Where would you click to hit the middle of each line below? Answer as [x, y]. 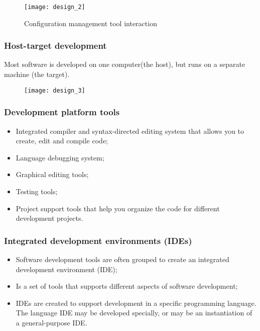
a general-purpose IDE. [51, 322]
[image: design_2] [55, 7]
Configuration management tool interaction [91, 23]
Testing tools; [37, 191]
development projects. [49, 218]
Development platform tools [62, 112]
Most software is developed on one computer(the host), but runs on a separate [125, 64]
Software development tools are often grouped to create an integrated [122, 259]
